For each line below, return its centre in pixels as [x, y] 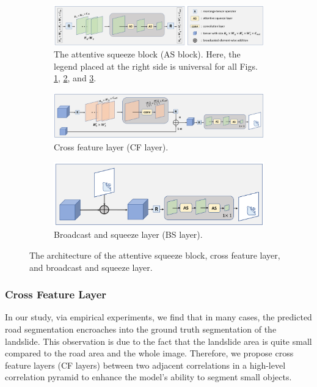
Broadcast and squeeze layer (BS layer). [128, 234]
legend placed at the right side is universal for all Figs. [156, 66]
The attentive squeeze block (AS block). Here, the [147, 54]
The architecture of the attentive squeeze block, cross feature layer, [155, 255]
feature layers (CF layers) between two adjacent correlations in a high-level [145, 365]
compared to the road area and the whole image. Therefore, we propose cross [149, 353]
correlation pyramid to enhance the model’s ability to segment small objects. [148, 377]
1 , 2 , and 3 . [75, 78]
